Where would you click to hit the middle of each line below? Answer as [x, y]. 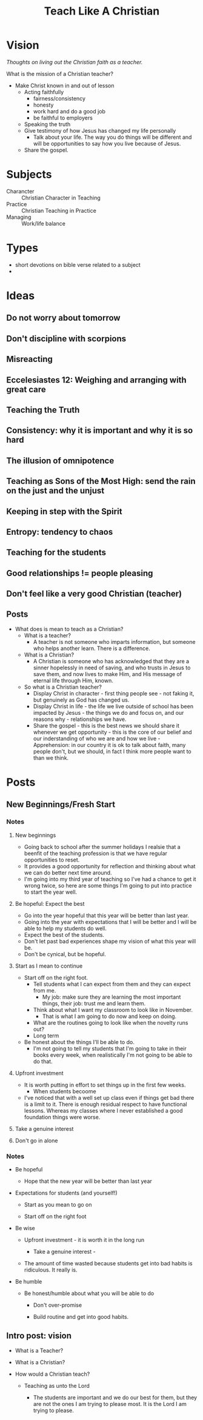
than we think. [51, 758]
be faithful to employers [63, 118]
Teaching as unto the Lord [57, 1385]
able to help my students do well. [65, 928]
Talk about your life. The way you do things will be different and [112, 137]
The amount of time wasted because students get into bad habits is [108, 1264]
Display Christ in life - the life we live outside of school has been [113, 706]
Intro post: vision [39, 1336]
